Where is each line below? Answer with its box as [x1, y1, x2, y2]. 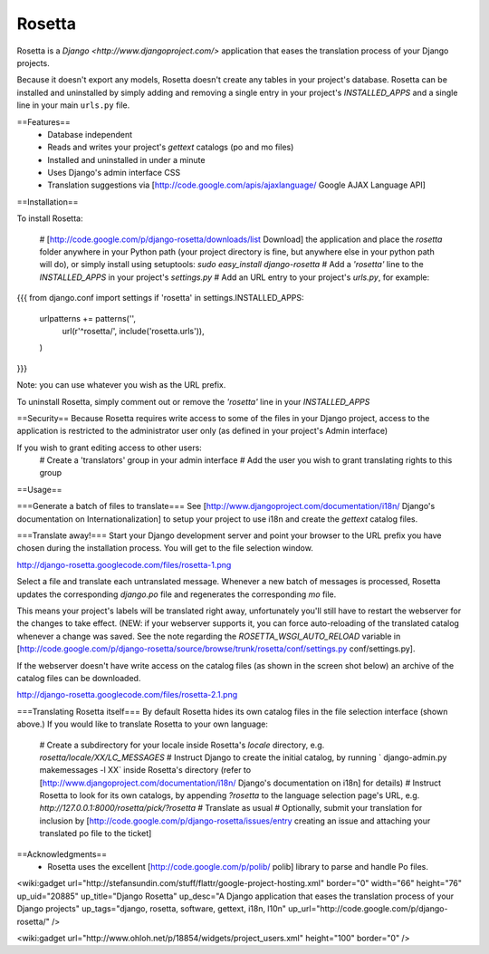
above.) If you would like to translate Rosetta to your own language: [16, 718, 269, 729]
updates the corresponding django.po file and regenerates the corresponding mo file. [16, 589, 337, 600]
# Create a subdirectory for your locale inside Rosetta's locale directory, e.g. [39, 739, 325, 750]
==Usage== [16, 484, 62, 495]
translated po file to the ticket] [39, 828, 152, 839]
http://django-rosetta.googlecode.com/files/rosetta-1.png [16, 559, 232, 570]
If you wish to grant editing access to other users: [16, 442, 203, 453]
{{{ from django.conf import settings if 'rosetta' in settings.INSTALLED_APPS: [16, 293, 304, 304]
